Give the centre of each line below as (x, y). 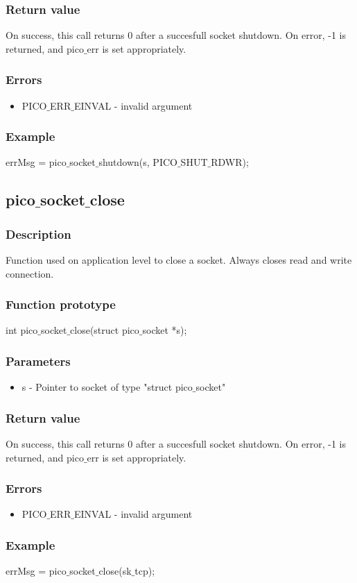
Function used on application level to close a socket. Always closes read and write (179, 260)
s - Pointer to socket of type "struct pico (107, 387)
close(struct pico (105, 330)
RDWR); (230, 162)
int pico (22, 330)
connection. (30, 273)
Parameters (38, 361)
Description (38, 234)
